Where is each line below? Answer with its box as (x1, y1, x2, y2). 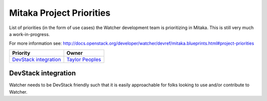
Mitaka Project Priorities (9, 7, 111, 18)
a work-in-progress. (9, 31, 50, 37)
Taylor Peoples (66, 56, 101, 63)
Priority (12, 49, 31, 56)
